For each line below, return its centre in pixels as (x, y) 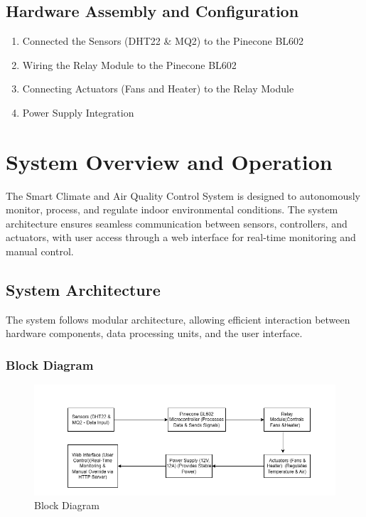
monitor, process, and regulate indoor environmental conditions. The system (172, 209)
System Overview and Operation (169, 161)
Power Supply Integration (78, 112)
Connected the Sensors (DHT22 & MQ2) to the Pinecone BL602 (163, 41)
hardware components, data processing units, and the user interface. (154, 333)
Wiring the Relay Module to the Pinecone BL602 (129, 64)
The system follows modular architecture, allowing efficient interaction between (178, 319)
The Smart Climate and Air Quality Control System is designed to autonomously (183, 195)
